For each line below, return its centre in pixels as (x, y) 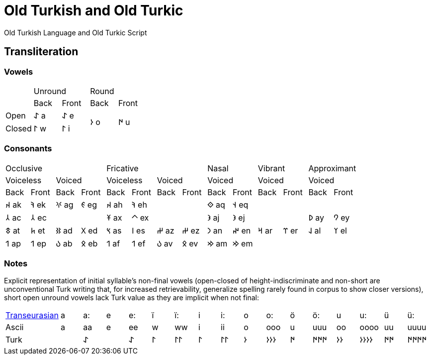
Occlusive (24, 168)
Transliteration (41, 52)
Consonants (28, 149)
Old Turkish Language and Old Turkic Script (76, 32)
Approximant (332, 168)
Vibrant (271, 168)
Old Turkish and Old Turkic (94, 10)
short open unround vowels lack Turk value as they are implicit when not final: (132, 298)
